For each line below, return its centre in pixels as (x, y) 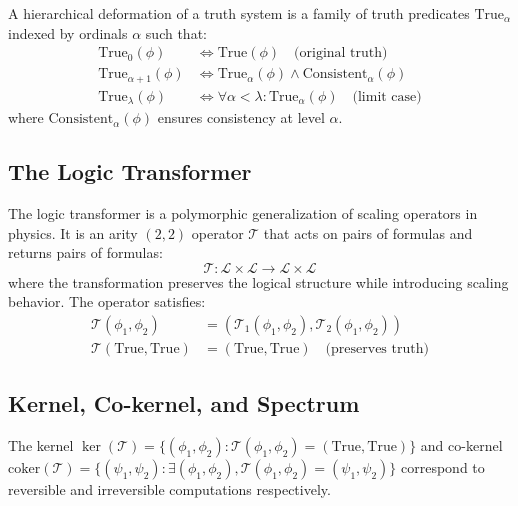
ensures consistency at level (241, 117)
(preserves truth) (377, 349)
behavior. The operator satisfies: (107, 301)
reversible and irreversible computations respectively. (169, 489)
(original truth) (341, 53)
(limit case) (387, 96)
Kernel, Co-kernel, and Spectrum (184, 403)
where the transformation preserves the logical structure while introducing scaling (258, 281)
